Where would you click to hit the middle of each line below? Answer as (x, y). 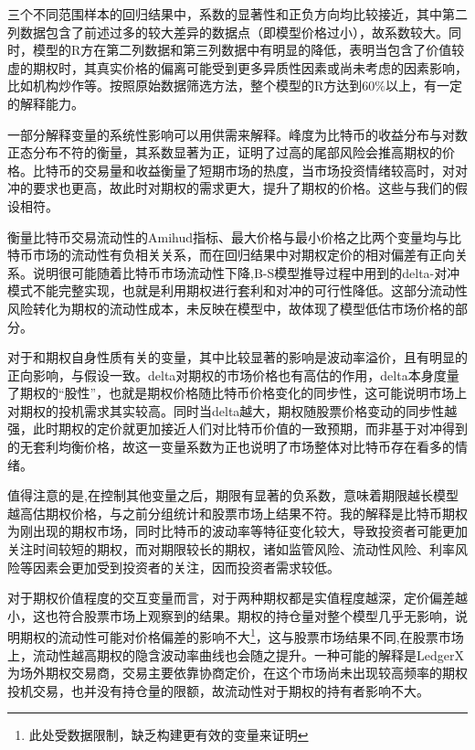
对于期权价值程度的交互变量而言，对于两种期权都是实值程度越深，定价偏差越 (237, 598)
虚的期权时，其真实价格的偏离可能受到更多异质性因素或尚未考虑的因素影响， (237, 67)
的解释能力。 (46, 103)
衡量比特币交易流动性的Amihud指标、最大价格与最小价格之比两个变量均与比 (235, 236)
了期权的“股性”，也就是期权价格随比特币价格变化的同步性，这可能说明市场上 (237, 393)
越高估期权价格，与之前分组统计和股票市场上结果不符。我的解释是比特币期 (231, 513)
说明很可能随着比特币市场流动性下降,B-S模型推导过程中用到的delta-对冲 (246, 272)
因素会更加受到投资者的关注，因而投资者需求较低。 (186, 567)
